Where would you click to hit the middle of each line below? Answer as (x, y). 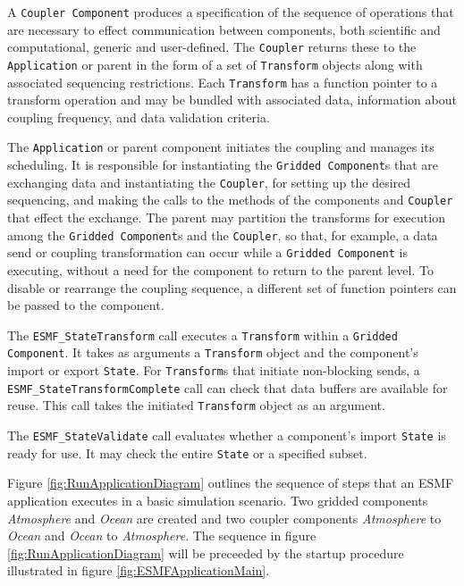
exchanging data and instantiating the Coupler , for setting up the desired (209, 182)
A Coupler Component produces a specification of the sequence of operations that (231, 12)
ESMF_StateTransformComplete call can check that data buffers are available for (228, 387)
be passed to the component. (86, 305)
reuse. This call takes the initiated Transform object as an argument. (196, 405)
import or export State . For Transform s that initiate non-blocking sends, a (214, 370)
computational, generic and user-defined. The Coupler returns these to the (212, 47)
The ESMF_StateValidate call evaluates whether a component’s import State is (227, 435)
